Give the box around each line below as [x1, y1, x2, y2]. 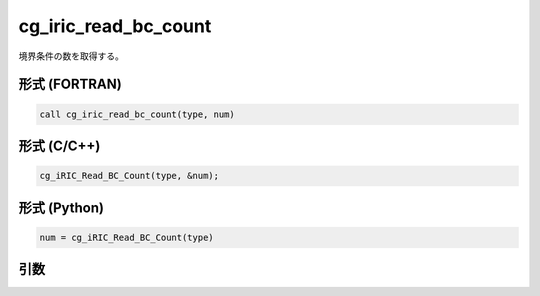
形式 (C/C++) [18, 137, 101, 154]
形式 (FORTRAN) [18, 76, 122, 93]
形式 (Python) [18, 199, 105, 216]
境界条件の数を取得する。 [18, 50, 124, 62]
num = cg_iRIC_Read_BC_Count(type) [39, 231, 214, 243]
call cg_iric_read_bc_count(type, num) [39, 108, 235, 120]
